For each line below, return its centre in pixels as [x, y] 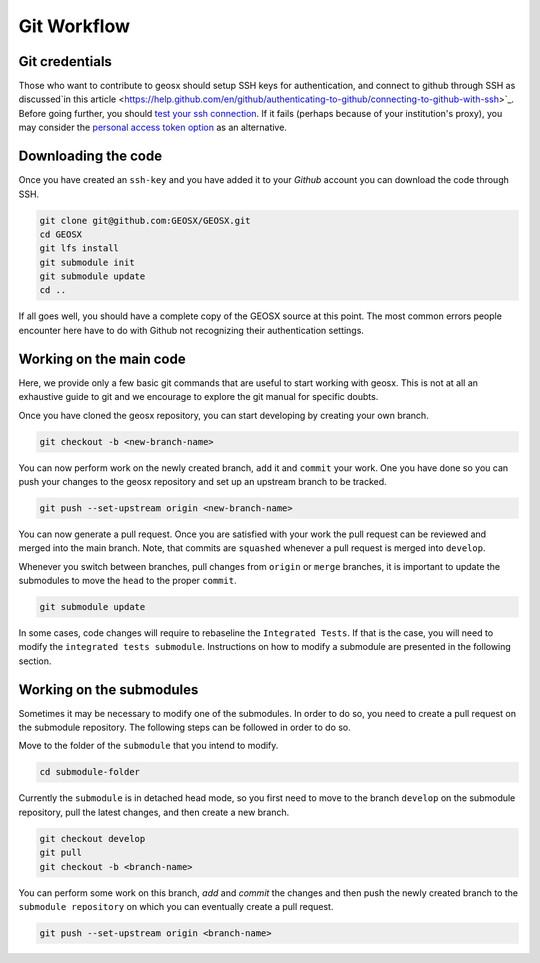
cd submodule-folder [89, 772]
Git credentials [65, 61]
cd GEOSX [61, 234]
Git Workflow [74, 26]
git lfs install [79, 248]
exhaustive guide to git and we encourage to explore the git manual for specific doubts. [198, 397]
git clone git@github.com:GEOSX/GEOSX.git [145, 220]
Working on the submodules [108, 689]
